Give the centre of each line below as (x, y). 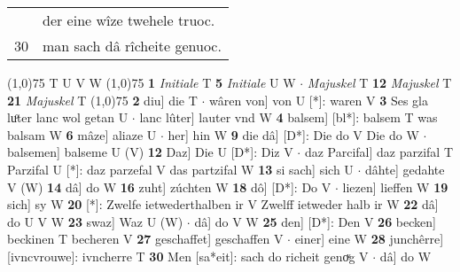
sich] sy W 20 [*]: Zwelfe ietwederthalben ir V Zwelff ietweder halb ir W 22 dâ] (223, 204)
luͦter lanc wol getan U (68, 117)
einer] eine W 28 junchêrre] (369, 239)
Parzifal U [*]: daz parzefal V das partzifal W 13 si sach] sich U (180, 169)
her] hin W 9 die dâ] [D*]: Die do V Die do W (293, 134)
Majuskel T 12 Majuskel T (379, 82)
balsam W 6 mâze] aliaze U (82, 134)
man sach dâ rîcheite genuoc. (132, 46)
